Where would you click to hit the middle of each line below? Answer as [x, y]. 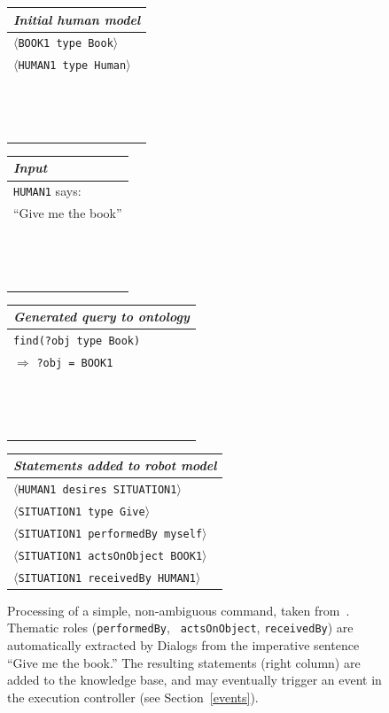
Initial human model [77, 19]
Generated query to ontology [101, 317]
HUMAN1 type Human [72, 66]
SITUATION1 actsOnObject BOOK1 [110, 556]
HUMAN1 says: [47, 191]
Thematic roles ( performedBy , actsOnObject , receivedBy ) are [180, 628]
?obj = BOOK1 [75, 364]
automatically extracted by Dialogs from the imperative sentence [183, 645]
